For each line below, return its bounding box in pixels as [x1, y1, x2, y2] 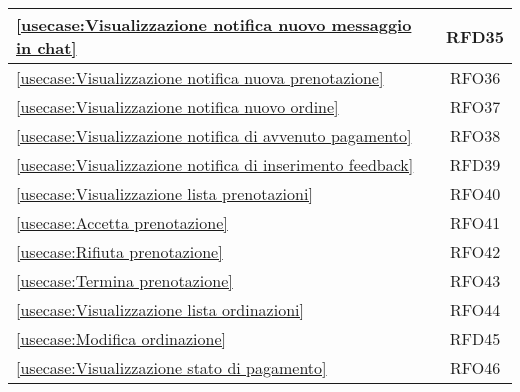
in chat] [16, 36, 77, 59]
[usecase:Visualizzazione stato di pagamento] [16, 356, 327, 379]
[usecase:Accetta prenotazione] [16, 211, 228, 234]
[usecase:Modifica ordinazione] [16, 327, 227, 350]
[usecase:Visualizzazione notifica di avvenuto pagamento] [16, 124, 412, 147]
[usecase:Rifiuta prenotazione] [16, 240, 223, 263]
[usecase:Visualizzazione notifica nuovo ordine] [16, 95, 339, 118]
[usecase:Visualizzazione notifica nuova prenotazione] [16, 66, 384, 89]
